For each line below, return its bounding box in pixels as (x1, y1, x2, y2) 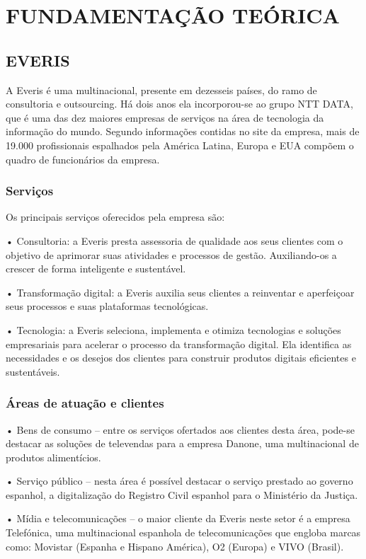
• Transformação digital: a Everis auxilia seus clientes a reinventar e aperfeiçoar (6, 284, 355, 299)
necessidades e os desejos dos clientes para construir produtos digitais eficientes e (6, 350, 356, 365)
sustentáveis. (6, 364, 60, 379)
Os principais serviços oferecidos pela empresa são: (6, 209, 225, 224)
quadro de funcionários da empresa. (6, 151, 160, 166)
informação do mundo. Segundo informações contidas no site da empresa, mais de (6, 124, 360, 139)
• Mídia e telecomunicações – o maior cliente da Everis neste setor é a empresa (6, 511, 350, 526)
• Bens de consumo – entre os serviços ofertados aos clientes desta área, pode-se (6, 422, 355, 437)
